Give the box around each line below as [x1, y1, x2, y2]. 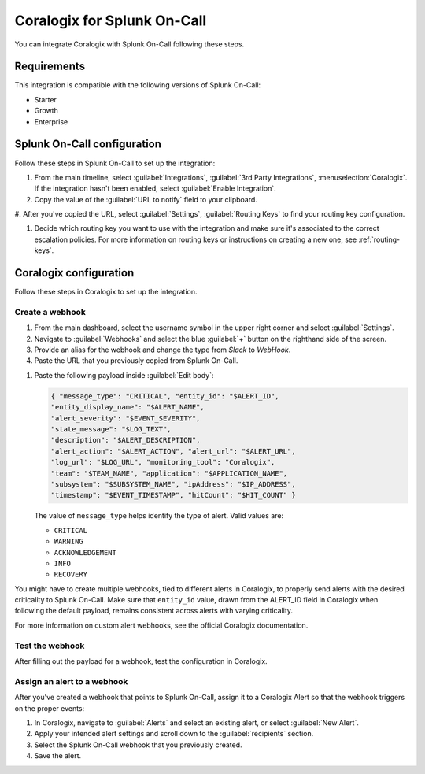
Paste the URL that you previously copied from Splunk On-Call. [34, 356, 238, 365]
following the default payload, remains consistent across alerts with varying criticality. [14, 606, 294, 616]
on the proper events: [14, 703, 85, 713]
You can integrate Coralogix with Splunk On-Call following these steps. [14, 39, 245, 49]
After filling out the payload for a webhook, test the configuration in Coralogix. [14, 657, 268, 666]
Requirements [14, 60, 86, 73]
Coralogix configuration [14, 266, 135, 280]
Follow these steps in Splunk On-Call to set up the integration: [14, 158, 216, 168]
